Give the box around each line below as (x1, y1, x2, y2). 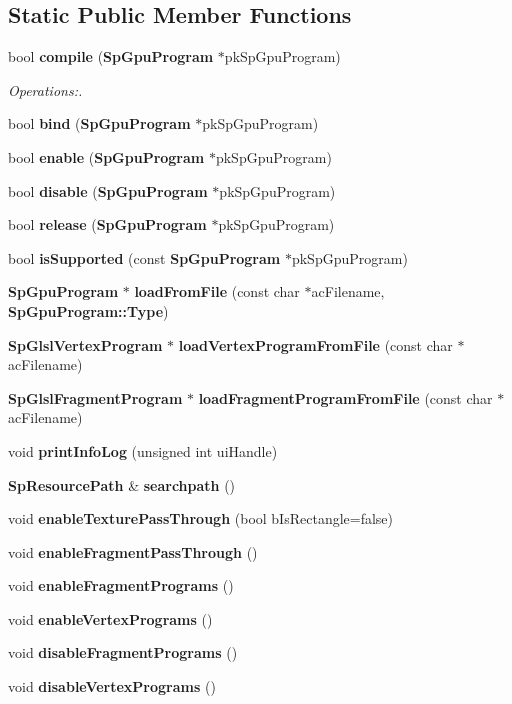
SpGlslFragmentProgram (8, 387, 183, 408)
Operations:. (8, 79, 83, 100)
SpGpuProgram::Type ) (8, 300, 169, 321)
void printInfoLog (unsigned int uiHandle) (8, 440, 278, 461)
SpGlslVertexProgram (8, 334, 163, 355)
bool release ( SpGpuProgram (8, 214, 207, 235)
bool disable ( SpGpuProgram (8, 180, 208, 201)
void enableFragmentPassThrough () (8, 541, 258, 562)
